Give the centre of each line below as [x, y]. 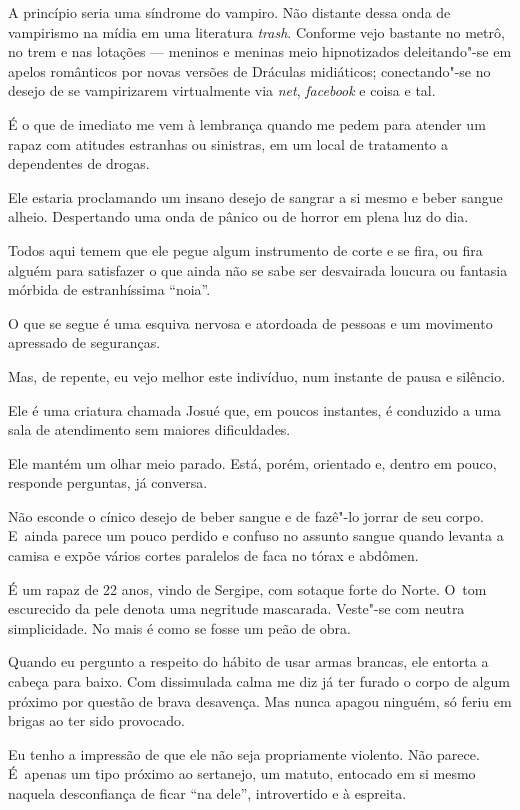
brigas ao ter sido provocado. [96, 720]
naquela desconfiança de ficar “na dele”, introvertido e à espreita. [207, 793]
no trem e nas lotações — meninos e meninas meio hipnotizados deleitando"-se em [260, 51]
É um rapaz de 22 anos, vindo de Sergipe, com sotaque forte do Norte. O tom [247, 588]
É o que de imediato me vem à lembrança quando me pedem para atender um [247, 123]
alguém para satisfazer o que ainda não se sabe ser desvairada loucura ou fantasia [258, 269]
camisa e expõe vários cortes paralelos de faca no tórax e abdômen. [213, 555]
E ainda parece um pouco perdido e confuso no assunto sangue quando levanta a [256, 535]
